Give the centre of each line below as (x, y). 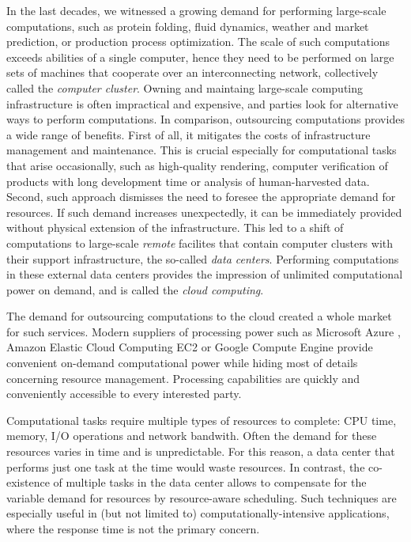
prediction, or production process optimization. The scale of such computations (198, 42)
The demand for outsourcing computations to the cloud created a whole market (199, 316)
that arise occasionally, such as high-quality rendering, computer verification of (197, 165)
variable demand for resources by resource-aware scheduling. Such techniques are (202, 497)
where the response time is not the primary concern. (133, 529)
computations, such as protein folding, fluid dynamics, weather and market (188, 26)
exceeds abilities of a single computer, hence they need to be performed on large (200, 57)
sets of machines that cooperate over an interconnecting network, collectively (192, 72)
